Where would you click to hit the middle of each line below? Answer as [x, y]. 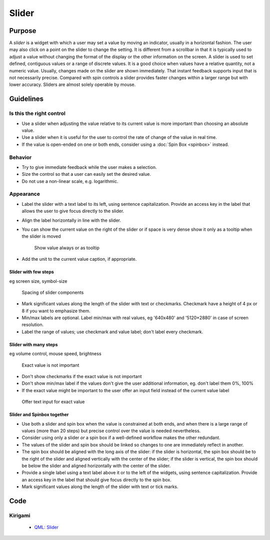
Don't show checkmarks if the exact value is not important [82, 377]
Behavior [20, 157]
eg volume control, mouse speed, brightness [55, 354]
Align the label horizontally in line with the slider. [71, 220]
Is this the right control [37, 113]
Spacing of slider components [53, 292]
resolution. [33, 325]
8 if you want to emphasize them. [56, 311]
